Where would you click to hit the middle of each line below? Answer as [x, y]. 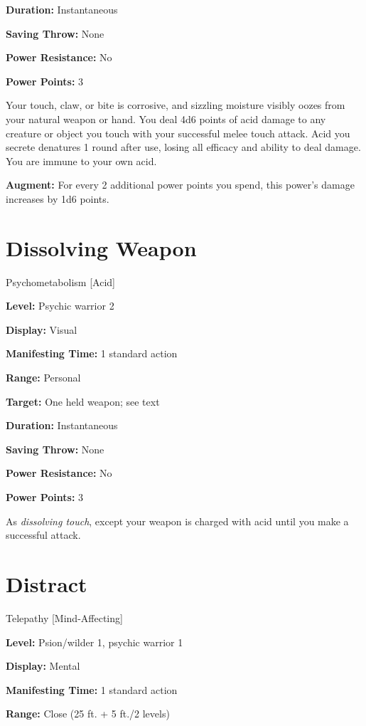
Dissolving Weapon [101, 247]
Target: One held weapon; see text [83, 401]
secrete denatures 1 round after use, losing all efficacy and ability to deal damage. [183, 147]
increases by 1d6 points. [58, 198]
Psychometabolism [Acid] [60, 282]
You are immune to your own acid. [81, 161]
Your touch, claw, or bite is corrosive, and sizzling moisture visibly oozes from [176, 105]
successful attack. [43, 535]
